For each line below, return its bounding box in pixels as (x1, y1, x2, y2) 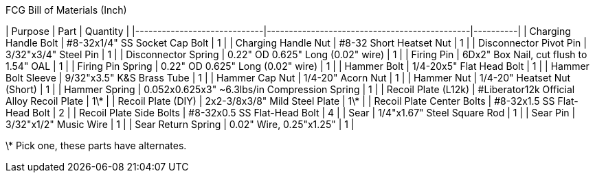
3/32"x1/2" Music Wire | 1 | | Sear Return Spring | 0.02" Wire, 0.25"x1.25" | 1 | (5, 118, 355, 130)
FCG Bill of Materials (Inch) (5, 4, 127, 16)
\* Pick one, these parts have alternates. (5, 140, 187, 151)
